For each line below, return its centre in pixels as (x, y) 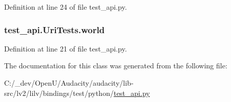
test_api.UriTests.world (54, 29)
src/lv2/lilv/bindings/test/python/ (59, 93)
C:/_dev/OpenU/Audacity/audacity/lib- (69, 83)
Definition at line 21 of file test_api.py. (66, 48)
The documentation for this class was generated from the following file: (116, 66)
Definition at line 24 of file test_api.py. (66, 7)
